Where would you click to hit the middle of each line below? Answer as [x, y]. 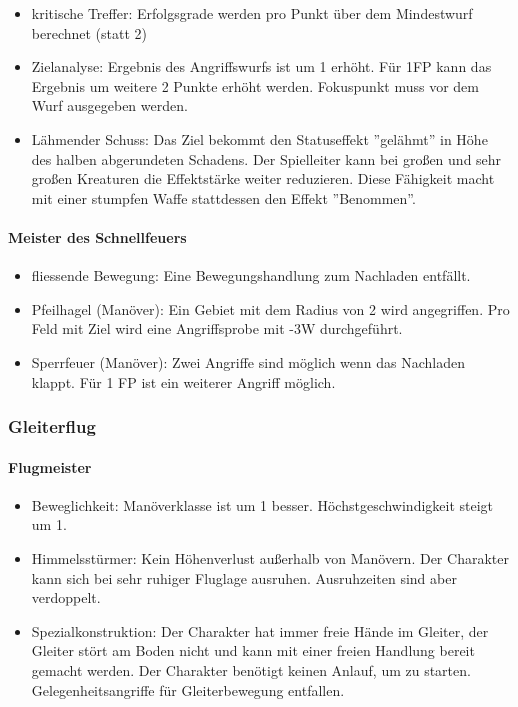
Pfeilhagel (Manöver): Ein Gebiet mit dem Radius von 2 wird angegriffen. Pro [270, 308]
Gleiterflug [52, 426]
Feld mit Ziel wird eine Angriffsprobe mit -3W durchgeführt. [217, 328]
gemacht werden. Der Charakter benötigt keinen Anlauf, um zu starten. [251, 669]
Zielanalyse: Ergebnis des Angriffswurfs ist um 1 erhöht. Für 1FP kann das [261, 66]
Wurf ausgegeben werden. [109, 105]
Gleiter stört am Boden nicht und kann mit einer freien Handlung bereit [253, 650]
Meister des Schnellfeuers [97, 236]
